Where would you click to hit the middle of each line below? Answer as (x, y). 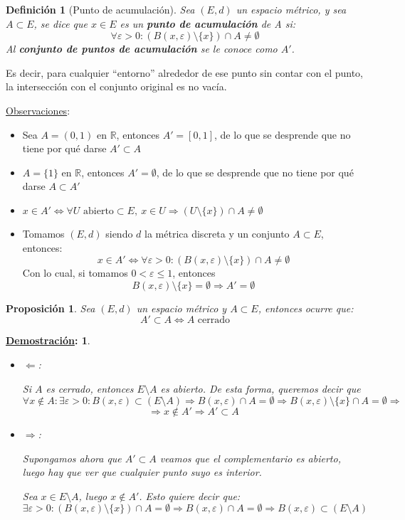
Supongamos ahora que (72, 458)
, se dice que (61, 23)
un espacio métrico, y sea (291, 9)
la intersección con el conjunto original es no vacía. (116, 86)
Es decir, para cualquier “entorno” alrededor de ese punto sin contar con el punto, (184, 72)
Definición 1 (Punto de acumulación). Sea (100, 9)
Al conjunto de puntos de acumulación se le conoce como (142, 49)
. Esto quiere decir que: (190, 495)
